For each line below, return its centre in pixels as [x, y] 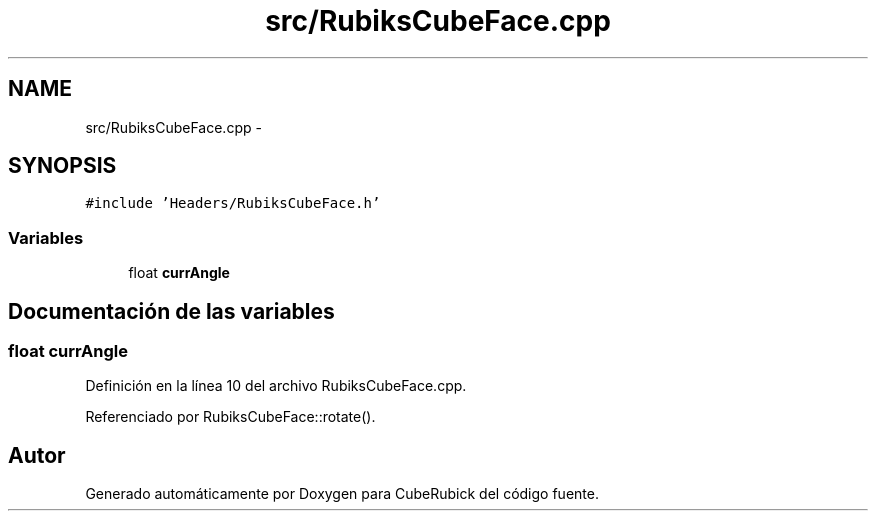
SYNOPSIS [62, 166]
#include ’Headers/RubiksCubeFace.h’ [233, 203]
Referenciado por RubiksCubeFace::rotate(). [230, 417]
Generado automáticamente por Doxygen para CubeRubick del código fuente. [342, 494]
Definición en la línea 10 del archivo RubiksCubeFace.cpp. [276, 386]
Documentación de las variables [171, 311]
